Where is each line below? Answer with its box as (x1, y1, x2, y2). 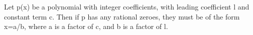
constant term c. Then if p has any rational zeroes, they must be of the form (4, 11, 240, 21)
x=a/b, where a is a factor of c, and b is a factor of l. (4, 21, 168, 31)
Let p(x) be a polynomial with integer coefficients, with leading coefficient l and (4, 1, 249, 11)
